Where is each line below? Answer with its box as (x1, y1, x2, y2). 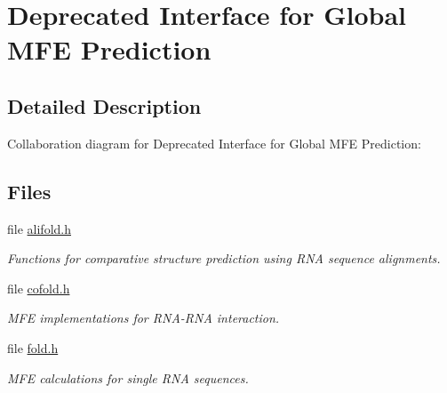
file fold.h (7, 338, 59, 357)
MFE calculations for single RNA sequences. (7, 368, 249, 387)
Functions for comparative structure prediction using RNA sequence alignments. (7, 249, 441, 268)
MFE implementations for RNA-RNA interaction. (7, 309, 280, 327)
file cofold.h (7, 278, 70, 297)
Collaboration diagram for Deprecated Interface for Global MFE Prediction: (7, 133, 421, 152)
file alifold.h (7, 219, 71, 237)
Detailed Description (7, 92, 202, 119)
